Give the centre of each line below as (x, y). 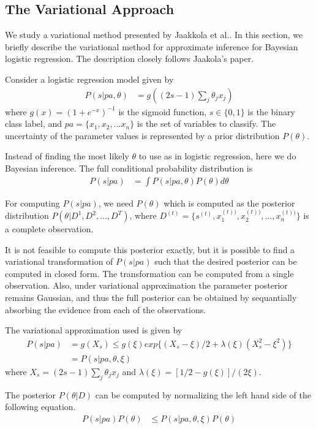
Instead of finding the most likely (67, 156)
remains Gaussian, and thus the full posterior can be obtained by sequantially (151, 298)
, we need (116, 203)
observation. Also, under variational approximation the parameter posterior (146, 285)
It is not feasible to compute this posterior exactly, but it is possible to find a (150, 249)
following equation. (40, 407)
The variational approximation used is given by (94, 330)
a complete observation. (49, 229)
